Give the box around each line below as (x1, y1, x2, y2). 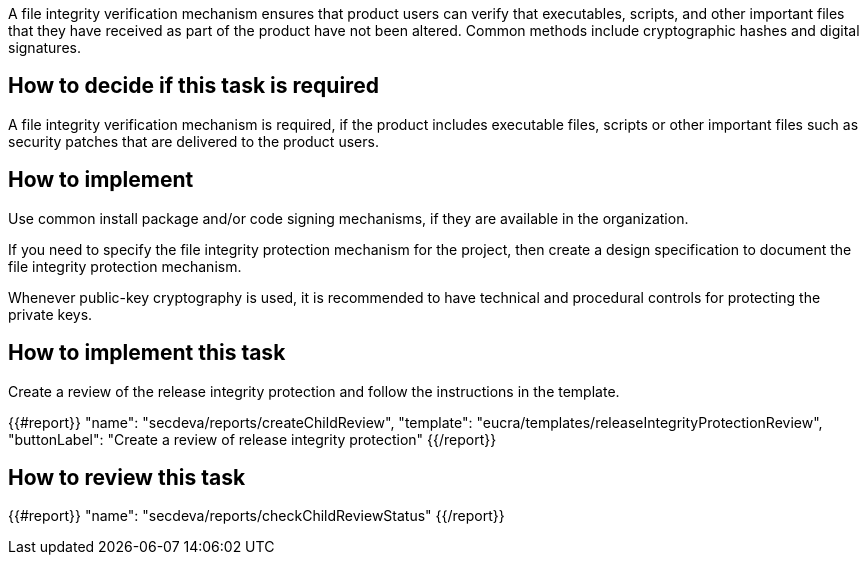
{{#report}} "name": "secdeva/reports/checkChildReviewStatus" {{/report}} (8, 507, 505, 525)
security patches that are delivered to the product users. (8, 132, 379, 150)
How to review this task (8, 464, 246, 490)
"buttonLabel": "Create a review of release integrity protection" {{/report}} (8, 430, 497, 448)
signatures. (8, 39, 81, 56)
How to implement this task (8, 340, 286, 366)
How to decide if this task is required (8, 73, 379, 99)
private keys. (8, 305, 93, 323)
